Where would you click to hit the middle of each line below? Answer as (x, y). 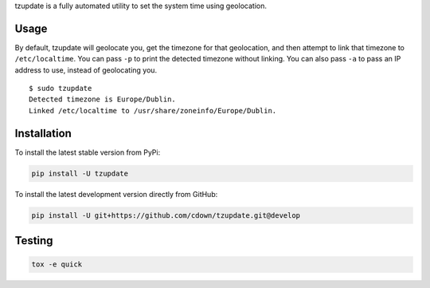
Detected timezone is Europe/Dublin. (103, 99)
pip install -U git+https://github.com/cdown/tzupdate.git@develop (166, 215)
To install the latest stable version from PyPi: (88, 152)
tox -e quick (57, 264)
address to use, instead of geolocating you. (86, 70)
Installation (43, 133)
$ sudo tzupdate (61, 89)
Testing (34, 241)
